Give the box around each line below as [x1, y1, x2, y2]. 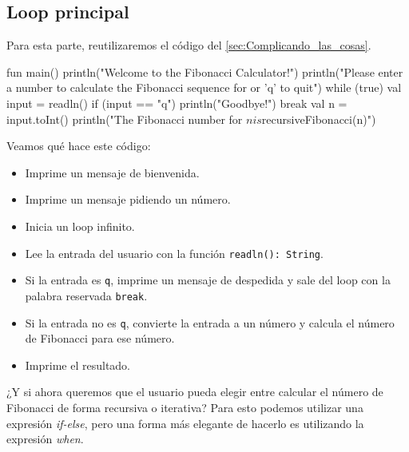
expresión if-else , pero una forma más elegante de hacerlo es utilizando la [6, 414, 364, 431]
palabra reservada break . [25, 287, 148, 303]
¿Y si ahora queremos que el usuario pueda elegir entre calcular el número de [6, 383, 383, 400]
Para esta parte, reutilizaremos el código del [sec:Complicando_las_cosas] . [6, 37, 371, 54]
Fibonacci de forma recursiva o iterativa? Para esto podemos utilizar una [6, 398, 363, 415]
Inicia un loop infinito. [25, 217, 135, 234]
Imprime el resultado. [25, 356, 131, 373]
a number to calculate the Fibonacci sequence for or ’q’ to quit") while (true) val [6, 79, 402, 96]
